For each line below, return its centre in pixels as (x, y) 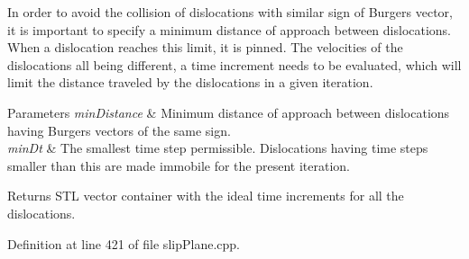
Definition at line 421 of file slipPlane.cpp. (124, 243)
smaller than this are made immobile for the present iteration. (179, 165)
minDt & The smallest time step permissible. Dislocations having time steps (218, 148)
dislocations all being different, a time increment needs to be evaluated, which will (234, 64)
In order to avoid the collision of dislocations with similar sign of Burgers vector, (230, 12)
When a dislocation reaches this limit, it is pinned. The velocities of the (205, 47)
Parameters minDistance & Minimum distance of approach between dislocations (229, 112)
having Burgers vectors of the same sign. (119, 130)
